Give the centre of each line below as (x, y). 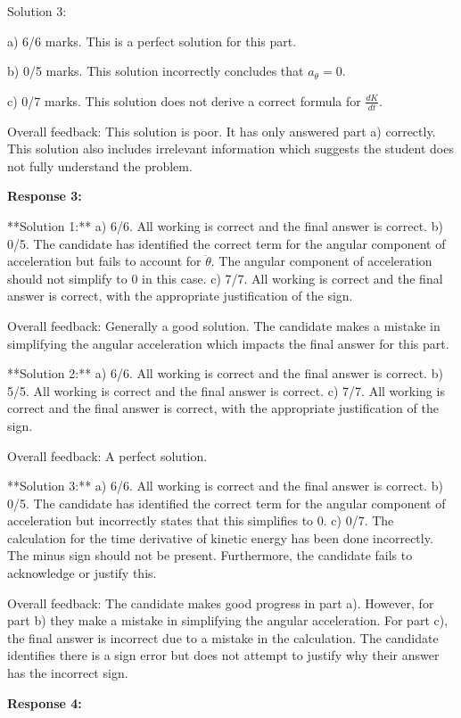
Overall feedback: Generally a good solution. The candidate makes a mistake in (224, 325)
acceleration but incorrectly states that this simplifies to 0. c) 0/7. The (201, 520)
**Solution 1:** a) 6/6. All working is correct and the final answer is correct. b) (225, 225)
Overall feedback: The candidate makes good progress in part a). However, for (221, 602)
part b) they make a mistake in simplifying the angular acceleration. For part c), (228, 620)
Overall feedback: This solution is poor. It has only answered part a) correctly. (222, 131)
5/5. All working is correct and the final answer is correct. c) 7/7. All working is (226, 390)
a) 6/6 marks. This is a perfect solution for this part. (152, 41)
